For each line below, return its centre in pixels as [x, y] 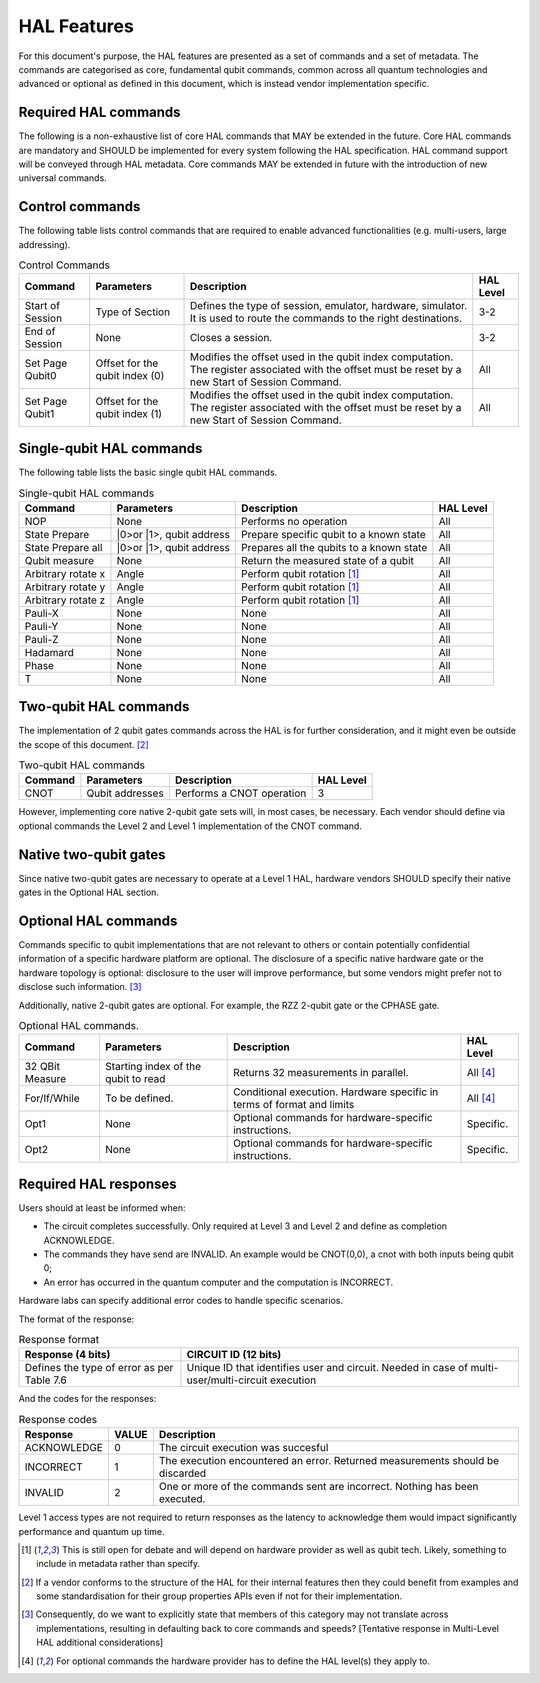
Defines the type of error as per [99, 1368]
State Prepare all [63, 547]
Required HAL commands [99, 112]
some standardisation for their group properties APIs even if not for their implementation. [219, 1596]
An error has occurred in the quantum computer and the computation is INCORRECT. [218, 1282]
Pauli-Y [41, 626]
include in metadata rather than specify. [118, 1564]
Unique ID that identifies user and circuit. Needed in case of [327, 1368]
